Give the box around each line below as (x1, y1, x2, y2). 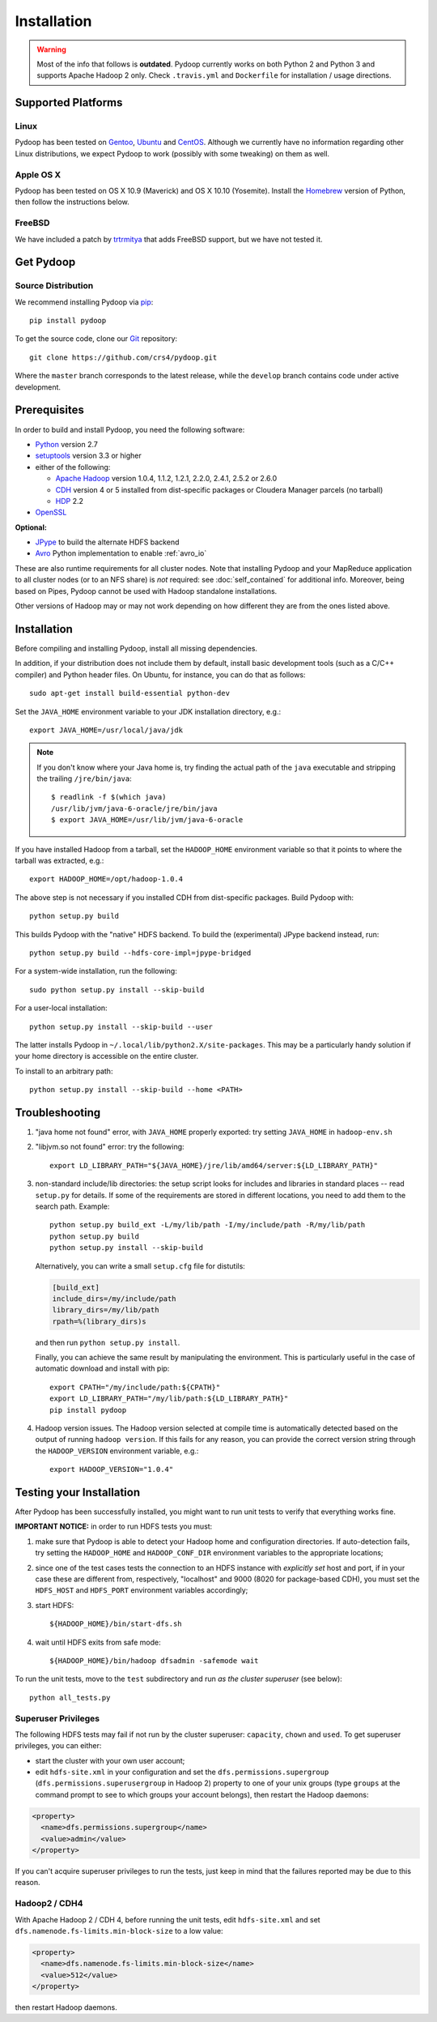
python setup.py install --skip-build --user (29, 1022, 214, 1031)
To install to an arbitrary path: (15, 1066, 113, 1076)
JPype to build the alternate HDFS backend (35, 537, 180, 547)
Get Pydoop (15, 255, 76, 269)
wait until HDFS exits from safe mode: (35, 1637, 161, 1647)
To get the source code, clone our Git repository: (15, 334, 178, 343)
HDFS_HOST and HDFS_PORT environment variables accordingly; (35, 1585, 248, 1595)
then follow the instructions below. (15, 197, 129, 207)
